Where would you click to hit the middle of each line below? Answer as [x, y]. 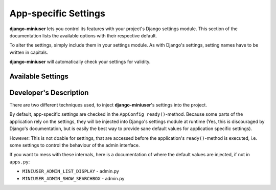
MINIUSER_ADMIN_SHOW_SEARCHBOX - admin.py [73, 178]
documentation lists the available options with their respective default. [83, 35]
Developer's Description [49, 92]
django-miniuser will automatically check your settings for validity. [80, 62]
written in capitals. [29, 52]
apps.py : [20, 162]
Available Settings [39, 76]
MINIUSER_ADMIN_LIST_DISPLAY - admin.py [71, 171]
